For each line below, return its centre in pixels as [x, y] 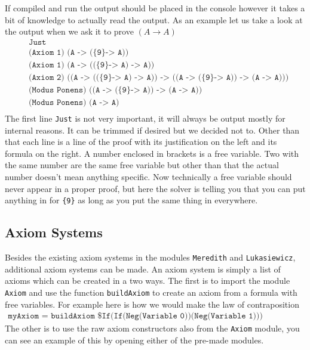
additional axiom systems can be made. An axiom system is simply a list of [143, 269]
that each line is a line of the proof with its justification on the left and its [141, 142]
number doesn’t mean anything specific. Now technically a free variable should [148, 177]
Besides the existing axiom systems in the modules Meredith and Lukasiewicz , [150, 257]
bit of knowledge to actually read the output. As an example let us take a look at [154, 19]
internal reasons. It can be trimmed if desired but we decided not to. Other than [152, 130]
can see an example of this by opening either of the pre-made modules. [134, 340]
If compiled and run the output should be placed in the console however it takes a [155, 8]
